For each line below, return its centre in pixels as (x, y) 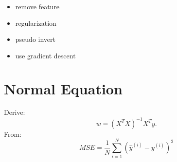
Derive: (15, 112)
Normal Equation (63, 89)
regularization (36, 23)
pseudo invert (35, 39)
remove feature (37, 6)
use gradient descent (45, 55)
